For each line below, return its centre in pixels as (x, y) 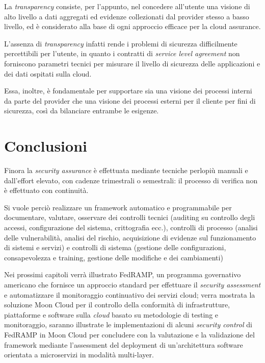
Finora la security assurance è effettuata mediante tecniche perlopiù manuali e (126, 170)
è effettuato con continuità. (46, 190)
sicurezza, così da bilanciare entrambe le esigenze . (82, 111)
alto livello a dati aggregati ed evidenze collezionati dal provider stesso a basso (127, 16)
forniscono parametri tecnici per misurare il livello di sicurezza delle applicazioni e (132, 63)
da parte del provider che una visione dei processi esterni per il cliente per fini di (130, 100)
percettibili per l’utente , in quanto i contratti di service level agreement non (122, 53)
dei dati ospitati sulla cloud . (48, 73)
